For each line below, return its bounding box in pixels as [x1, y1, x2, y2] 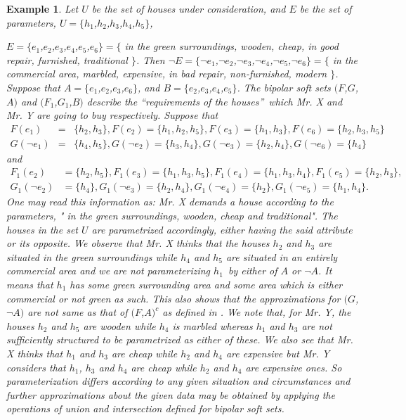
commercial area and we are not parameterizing [6, 263, 211, 278]
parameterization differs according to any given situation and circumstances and [6, 374, 351, 388]
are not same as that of [27, 305, 128, 319]
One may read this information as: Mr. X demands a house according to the [6, 194, 334, 209]
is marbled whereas [172, 318, 253, 333]
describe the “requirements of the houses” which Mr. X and [86, 94, 343, 108]
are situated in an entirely [225, 249, 338, 264]
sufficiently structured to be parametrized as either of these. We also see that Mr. [6, 332, 353, 347]
